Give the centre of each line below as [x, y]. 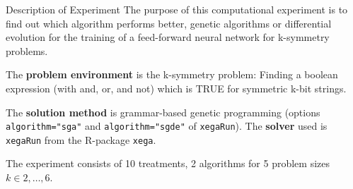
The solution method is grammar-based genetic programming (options [163, 112]
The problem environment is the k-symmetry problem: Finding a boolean [172, 74]
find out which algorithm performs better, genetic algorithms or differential [169, 23]
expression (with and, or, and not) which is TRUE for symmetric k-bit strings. [176, 88]
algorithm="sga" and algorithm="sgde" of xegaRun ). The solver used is [167, 126]
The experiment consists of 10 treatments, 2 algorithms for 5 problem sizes [168, 163]
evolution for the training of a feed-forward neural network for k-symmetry [168, 37]
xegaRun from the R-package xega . [81, 139]
